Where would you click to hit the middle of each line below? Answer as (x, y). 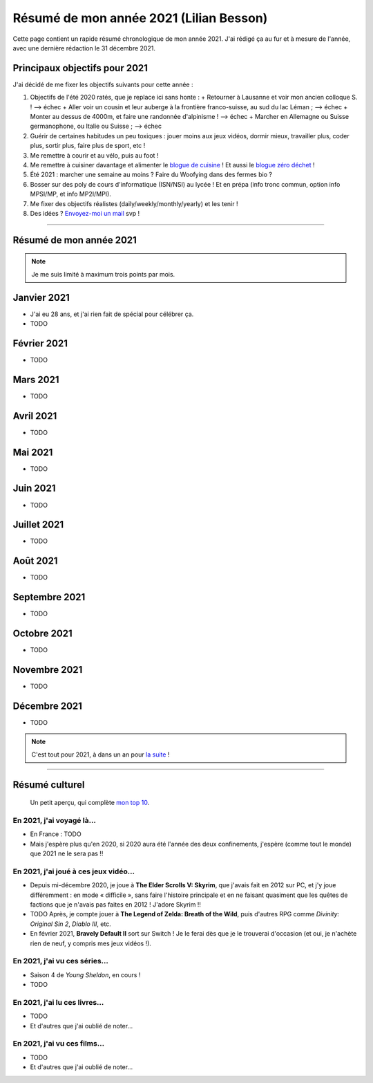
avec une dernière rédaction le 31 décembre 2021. (84, 48)
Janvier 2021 (41, 297)
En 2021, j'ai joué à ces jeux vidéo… (74, 871)
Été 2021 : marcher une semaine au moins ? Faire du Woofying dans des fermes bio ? (151, 175)
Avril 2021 (35, 416)
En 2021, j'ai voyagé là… (55, 820)
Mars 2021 (36, 379)
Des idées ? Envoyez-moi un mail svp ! (85, 213)
